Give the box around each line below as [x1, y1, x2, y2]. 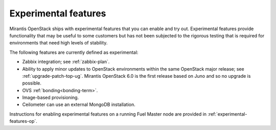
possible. [22, 80, 42, 86]
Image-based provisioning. [22, 95, 79, 101]
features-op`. [9, 118, 38, 124]
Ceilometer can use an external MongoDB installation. [22, 101, 135, 107]
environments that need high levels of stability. [9, 40, 108, 46]
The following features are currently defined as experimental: [9, 49, 139, 55]
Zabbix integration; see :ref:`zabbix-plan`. [22, 59, 110, 65]
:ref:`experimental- [208, 111, 247, 117]
